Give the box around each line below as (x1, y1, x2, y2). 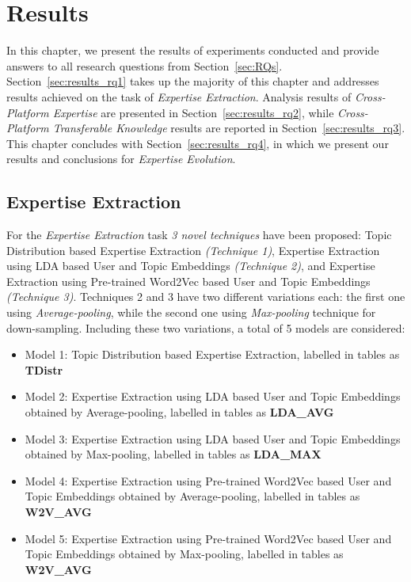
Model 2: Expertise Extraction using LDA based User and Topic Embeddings (25, 388, 401, 405)
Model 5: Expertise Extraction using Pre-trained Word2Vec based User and (25, 530, 392, 546)
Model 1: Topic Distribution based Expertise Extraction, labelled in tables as (25, 346, 400, 363)
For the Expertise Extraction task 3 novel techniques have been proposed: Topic (6, 226, 392, 243)
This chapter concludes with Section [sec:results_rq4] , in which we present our (6, 135, 389, 151)
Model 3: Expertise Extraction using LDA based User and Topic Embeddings (25, 430, 401, 447)
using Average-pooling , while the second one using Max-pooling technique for (6, 304, 376, 321)
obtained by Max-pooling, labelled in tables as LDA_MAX (25, 446, 322, 462)
